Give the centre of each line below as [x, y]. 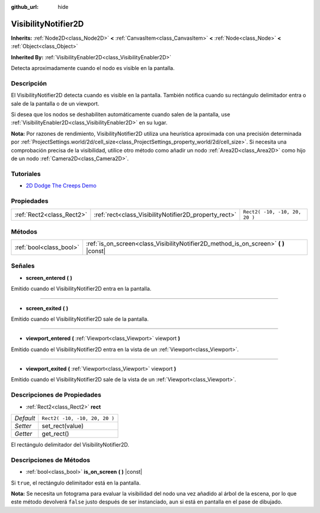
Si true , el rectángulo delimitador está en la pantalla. [76, 483]
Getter [23, 434]
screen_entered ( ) [49, 278]
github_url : [25, 7]
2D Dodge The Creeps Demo [61, 186]
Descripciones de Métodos [51, 460]
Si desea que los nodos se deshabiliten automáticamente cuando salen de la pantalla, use [121, 114]
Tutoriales [26, 174]
